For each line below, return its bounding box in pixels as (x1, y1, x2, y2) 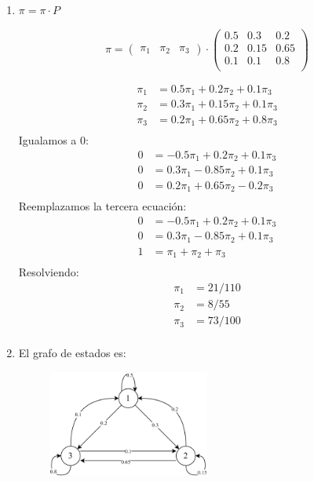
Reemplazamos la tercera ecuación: (18, 198, 187, 214)
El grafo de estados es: (18, 345, 126, 361)
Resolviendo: (18, 264, 79, 280)
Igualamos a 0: (18, 132, 89, 148)
